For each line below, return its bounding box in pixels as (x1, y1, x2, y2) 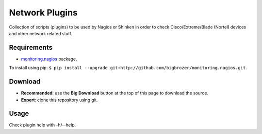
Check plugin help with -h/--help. (9, 122, 76, 128)
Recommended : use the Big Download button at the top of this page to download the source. (21, 90, 209, 96)
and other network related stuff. (9, 30, 73, 36)
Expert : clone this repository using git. (21, 97, 98, 103)
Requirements (9, 43, 53, 52)
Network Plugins (9, 7, 78, 18)
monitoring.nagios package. (21, 56, 77, 62)
